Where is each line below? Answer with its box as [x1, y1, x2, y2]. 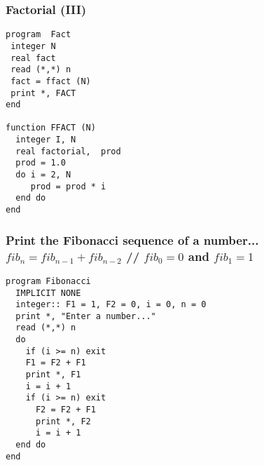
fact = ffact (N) [11, 76, 91, 86]
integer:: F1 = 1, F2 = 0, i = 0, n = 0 [15, 299, 207, 310]
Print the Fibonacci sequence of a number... [6, 231, 259, 248]
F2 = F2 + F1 [35, 405, 96, 415]
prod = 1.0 [15, 158, 66, 168]
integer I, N [15, 135, 76, 145]
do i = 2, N [15, 170, 71, 180]
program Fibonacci [6, 276, 91, 286]
